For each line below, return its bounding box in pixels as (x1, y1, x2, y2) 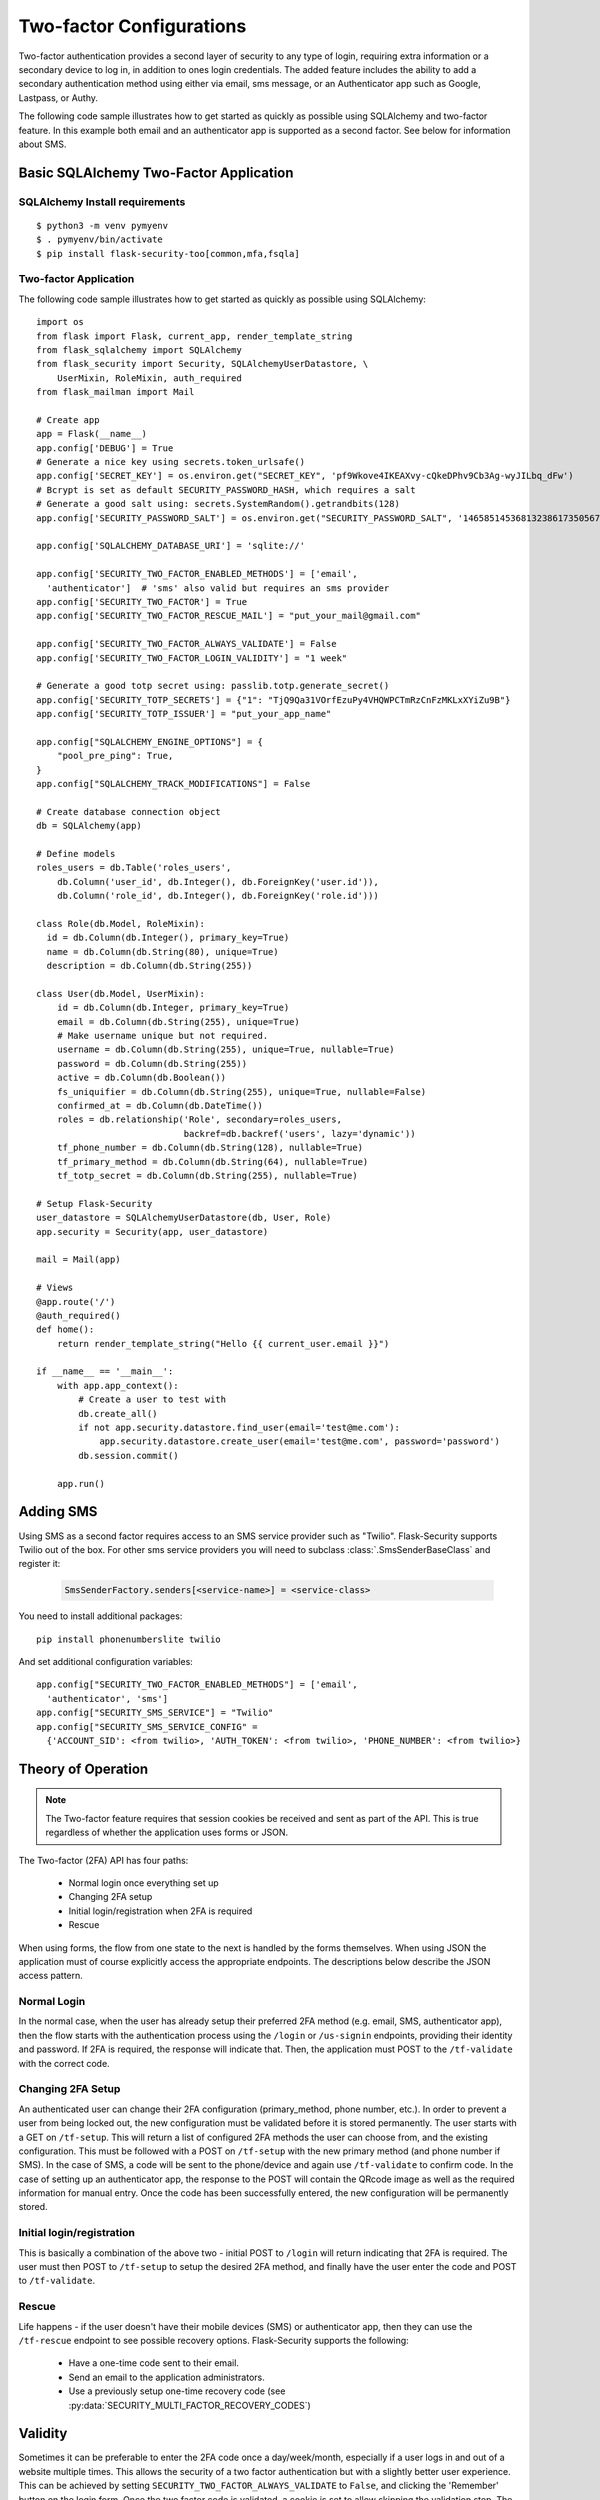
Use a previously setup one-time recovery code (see (68, 2385, 286, 2397)
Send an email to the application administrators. (68, 2371, 265, 2383)
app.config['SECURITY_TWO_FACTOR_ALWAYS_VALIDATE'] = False (36, 638, 337, 650)
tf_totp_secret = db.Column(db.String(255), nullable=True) (56, 1170, 359, 1181)
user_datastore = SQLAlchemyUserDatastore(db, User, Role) (36, 1212, 332, 1224)
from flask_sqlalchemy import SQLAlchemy (36, 344, 242, 355)
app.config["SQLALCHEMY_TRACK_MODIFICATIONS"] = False (36, 778, 311, 790)
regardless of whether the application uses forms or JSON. (45, 1826, 289, 1839)
